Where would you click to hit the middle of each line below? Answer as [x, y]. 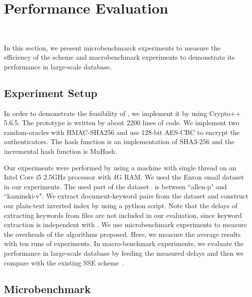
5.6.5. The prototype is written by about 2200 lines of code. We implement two [122, 123]
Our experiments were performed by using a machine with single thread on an [120, 167]
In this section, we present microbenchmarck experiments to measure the [112, 47]
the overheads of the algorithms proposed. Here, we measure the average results [122, 234]
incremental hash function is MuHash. [60, 151]
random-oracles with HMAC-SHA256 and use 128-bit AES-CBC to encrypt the [122, 132]
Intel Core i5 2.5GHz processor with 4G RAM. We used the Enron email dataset [124, 177]
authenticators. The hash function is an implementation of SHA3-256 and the [119, 141]
